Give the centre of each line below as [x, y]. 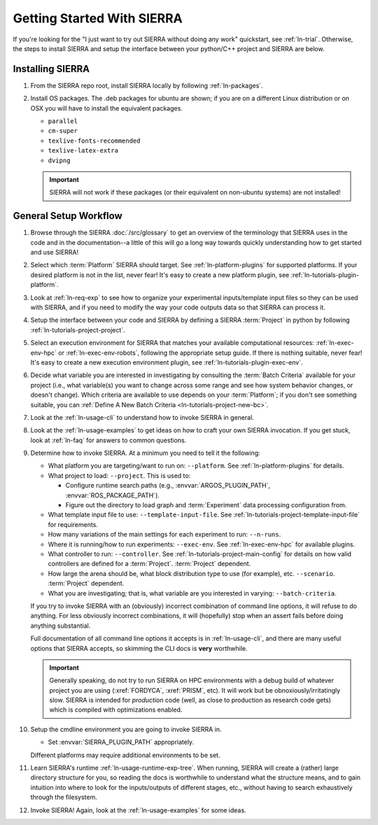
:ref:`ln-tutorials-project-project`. [78, 330]
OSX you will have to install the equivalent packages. [107, 108]
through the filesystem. [64, 797]
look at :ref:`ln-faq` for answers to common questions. [108, 440]
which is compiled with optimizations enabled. [116, 710]
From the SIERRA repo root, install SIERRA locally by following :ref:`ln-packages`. [147, 85]
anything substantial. [61, 626]
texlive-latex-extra [83, 151]
